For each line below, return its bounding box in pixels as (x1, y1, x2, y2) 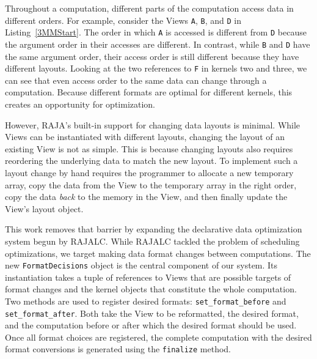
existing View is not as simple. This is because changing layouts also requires (5, 142, 293, 155)
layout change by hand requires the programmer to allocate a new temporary (5, 166, 294, 179)
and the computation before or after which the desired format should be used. (5, 319, 297, 331)
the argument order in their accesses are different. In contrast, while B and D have (5, 37, 310, 50)
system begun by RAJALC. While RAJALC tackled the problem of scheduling (5, 234, 300, 247)
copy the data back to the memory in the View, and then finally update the (5, 190, 288, 203)
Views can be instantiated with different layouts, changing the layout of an (5, 130, 285, 143)
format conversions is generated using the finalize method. (5, 342, 231, 355)
